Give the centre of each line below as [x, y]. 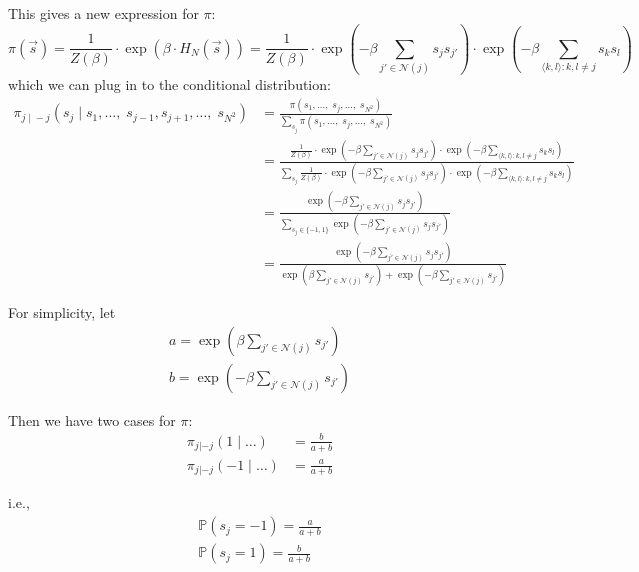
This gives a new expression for [103, 13]
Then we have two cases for [92, 419]
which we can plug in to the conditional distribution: [169, 84]
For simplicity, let [62, 311]
